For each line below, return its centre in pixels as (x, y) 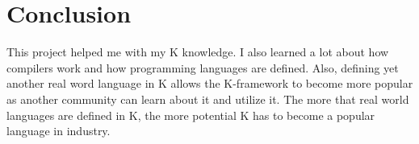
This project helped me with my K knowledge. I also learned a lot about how (198, 52)
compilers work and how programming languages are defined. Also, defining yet (203, 67)
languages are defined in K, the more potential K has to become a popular (191, 115)
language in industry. (59, 131)
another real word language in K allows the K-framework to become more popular (210, 83)
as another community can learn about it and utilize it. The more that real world (208, 99)
